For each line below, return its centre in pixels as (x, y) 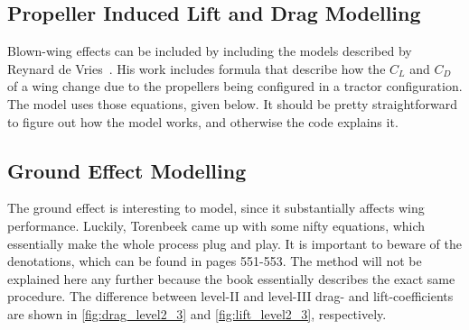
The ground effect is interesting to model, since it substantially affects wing (216, 208)
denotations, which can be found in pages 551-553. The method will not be (215, 261)
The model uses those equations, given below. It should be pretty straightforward (233, 103)
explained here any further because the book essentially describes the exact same (231, 278)
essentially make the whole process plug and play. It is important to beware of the (234, 243)
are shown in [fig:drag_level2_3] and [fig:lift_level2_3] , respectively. (197, 313)
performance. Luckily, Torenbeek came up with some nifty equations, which (216, 225)
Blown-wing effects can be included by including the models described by (210, 51)
